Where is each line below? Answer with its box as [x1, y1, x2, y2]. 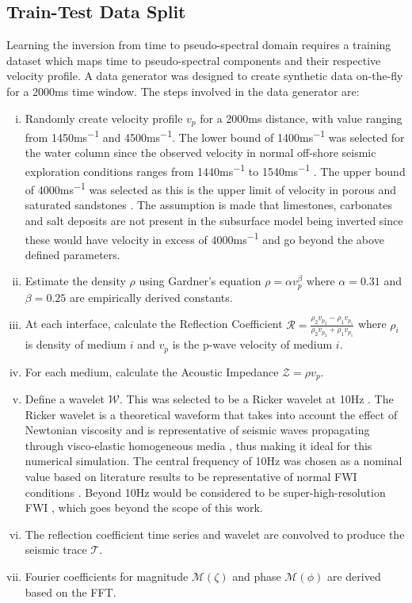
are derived [326, 568, 381, 585]
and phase [232, 568, 281, 585]
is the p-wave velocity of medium [172, 336, 333, 353]
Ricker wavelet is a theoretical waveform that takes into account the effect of [25, 406, 398, 422]
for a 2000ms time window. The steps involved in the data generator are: [6, 82, 360, 99]
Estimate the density [25, 273, 126, 289]
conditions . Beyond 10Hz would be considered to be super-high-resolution [25, 483, 386, 500]
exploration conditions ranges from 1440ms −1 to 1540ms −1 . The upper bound [25, 160, 406, 179]
